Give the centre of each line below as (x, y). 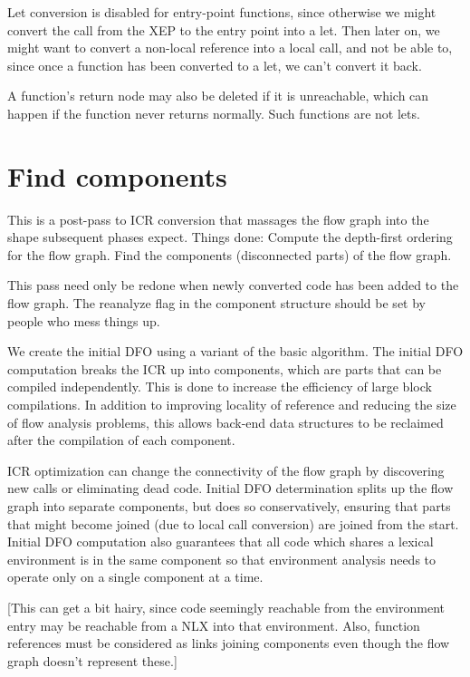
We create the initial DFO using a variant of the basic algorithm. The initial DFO (235, 351)
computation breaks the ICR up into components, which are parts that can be (225, 368)
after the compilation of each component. (121, 440)
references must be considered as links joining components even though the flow (229, 643)
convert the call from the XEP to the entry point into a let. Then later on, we (224, 29)
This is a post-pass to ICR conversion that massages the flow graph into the (218, 219)
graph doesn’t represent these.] (92, 660)
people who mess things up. (84, 320)
